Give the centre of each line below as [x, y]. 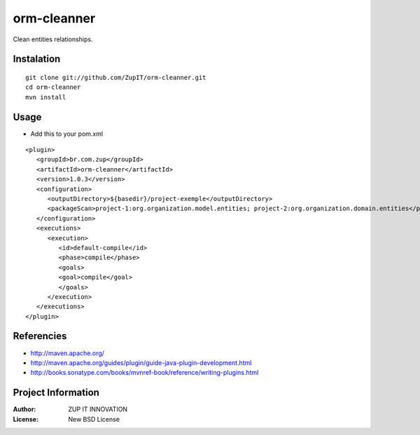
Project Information [56, 393]
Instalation [37, 59]
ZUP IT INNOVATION [98, 409]
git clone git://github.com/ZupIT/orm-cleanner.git [116, 77]
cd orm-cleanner [53, 87]
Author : [24, 409]
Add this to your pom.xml [67, 134]
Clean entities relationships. [53, 39]
